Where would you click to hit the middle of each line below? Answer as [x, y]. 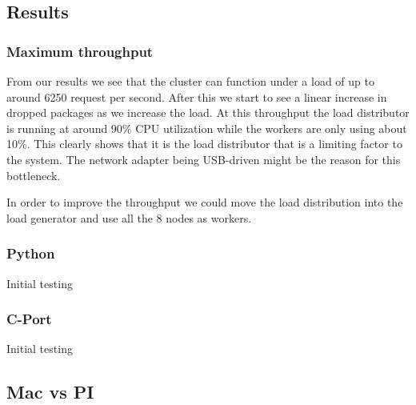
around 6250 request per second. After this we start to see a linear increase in [197, 96]
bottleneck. [34, 175]
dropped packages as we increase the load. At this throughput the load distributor [208, 112]
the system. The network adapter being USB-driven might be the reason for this [204, 159]
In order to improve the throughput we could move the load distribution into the [205, 202]
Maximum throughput [80, 51]
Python [31, 253]
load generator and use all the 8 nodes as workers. [129, 217]
